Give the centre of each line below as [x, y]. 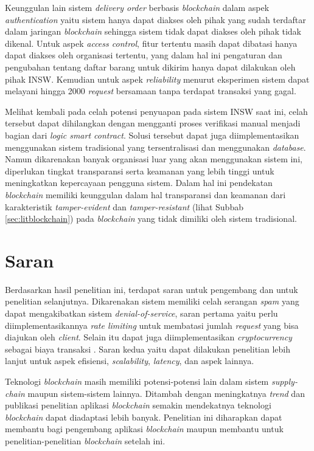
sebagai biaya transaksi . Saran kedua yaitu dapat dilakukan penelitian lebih [148, 349]
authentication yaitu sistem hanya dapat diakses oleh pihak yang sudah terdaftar [155, 19]
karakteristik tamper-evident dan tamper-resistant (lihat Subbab [124, 206]
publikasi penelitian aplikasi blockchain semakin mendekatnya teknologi [138, 405]
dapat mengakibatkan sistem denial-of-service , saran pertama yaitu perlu [141, 313]
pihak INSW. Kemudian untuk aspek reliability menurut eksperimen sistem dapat [157, 79]
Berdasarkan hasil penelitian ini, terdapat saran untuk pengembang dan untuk [152, 289]
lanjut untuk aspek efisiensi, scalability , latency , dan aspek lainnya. [130, 361]
